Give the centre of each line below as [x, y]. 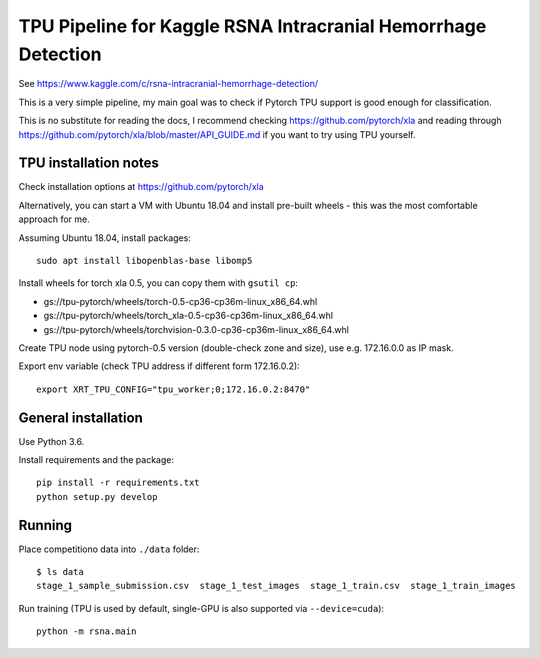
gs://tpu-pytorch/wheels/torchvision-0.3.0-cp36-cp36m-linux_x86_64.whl [196, 329]
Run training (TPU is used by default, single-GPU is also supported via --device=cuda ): [201, 608]
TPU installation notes [89, 163]
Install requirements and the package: [96, 460]
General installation [81, 417]
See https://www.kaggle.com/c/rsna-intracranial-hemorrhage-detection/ [168, 84]
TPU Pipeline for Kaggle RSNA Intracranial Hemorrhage [252, 26]
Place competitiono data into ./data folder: [109, 549]
